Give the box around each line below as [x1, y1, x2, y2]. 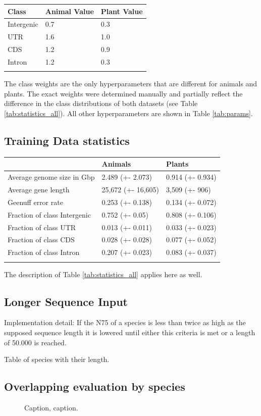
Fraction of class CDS [8, 234, 75, 245]
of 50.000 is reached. [4, 337, 67, 347]
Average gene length [8, 184, 70, 194]
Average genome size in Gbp [8, 172, 95, 182]
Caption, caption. [24, 402, 78, 412]
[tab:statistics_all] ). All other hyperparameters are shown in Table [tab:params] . [4, 108, 253, 118]
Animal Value [45, 6, 94, 16]
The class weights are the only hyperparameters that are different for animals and [4, 78, 257, 89]
